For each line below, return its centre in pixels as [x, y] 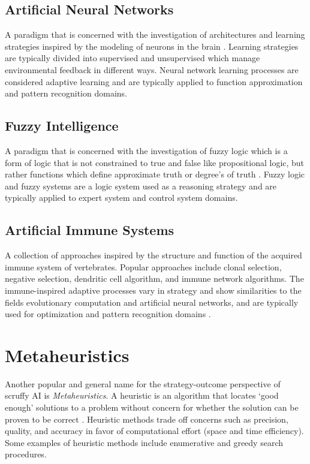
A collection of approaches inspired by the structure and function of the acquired [154, 255]
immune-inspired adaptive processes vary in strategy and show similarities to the [153, 290]
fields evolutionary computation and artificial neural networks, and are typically [152, 302]
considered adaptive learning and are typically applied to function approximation [154, 81]
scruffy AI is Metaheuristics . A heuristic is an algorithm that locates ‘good [142, 395]
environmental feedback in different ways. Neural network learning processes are [152, 69]
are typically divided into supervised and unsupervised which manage [133, 58]
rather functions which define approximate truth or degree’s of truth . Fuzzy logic [155, 174]
